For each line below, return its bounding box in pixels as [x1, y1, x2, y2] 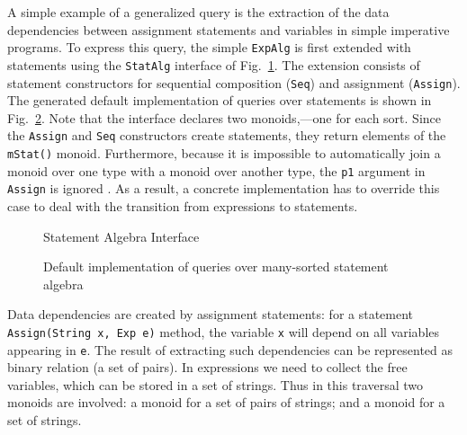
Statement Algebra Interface [43, 226, 200, 245]
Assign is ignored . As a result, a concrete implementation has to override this [7, 179, 440, 198]
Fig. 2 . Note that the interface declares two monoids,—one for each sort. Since [7, 108, 442, 127]
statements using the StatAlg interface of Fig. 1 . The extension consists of [7, 55, 420, 74]
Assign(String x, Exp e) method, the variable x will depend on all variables [7, 322, 440, 341]
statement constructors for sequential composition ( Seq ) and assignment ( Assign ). [7, 73, 461, 92]
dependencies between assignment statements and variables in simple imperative [7, 20, 450, 39]
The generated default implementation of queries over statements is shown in [7, 91, 432, 110]
